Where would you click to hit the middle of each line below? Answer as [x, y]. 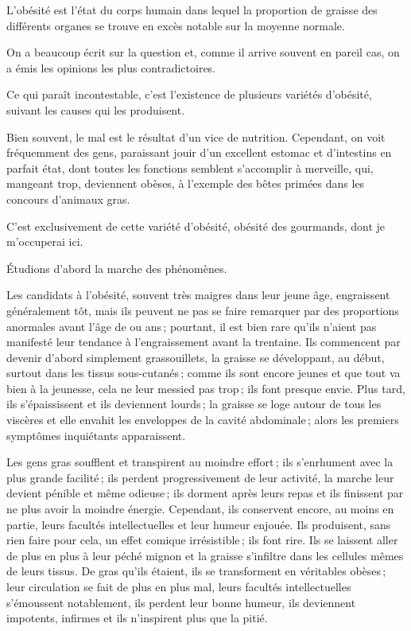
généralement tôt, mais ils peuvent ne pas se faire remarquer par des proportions [203, 310]
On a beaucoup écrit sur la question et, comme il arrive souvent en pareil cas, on [203, 52]
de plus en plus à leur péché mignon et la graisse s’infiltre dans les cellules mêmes [205, 555]
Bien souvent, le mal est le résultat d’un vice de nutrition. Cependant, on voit [196, 136]
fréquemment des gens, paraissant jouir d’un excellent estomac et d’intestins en [199, 152]
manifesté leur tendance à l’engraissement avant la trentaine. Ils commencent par [204, 342]
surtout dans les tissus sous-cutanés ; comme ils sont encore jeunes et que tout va [204, 373]
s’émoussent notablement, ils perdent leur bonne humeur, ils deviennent [181, 602]
